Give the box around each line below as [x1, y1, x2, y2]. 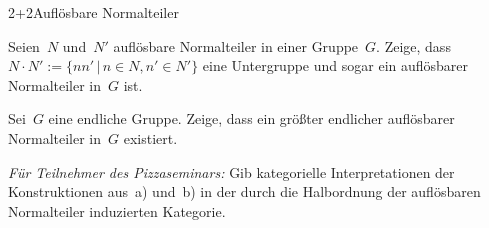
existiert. [123, 127, 178, 148]
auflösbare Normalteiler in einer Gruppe [113, 35, 359, 56]
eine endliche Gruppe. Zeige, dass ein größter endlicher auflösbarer [48, 108, 455, 129]
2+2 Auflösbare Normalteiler [8, 2, 179, 22]
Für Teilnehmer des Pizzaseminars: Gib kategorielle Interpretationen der [8, 161, 455, 182]
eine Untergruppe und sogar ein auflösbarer [202, 55, 469, 76]
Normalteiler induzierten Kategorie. [8, 200, 226, 221]
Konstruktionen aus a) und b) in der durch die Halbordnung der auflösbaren [8, 181, 481, 202]
